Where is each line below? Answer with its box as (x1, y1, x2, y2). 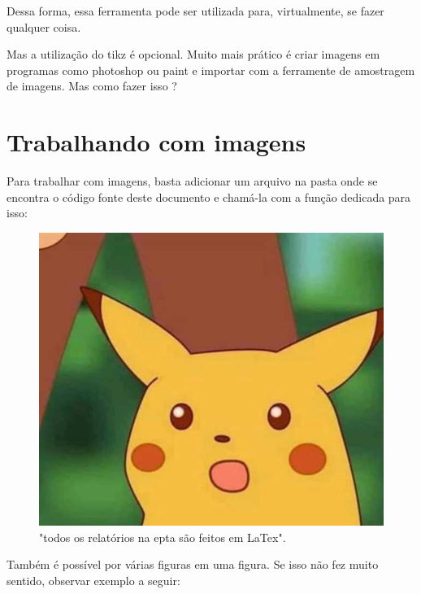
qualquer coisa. (7, 18, 81, 35)
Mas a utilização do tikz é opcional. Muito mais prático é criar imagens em (7, 46, 380, 63)
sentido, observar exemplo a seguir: (7, 571, 180, 588)
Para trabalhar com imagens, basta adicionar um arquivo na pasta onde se (7, 173, 378, 190)
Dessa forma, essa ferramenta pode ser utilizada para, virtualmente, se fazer (7, 2, 384, 19)
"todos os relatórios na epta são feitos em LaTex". (39, 528, 286, 545)
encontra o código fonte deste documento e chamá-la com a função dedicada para (7, 188, 411, 205)
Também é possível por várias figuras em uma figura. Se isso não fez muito (7, 556, 379, 573)
